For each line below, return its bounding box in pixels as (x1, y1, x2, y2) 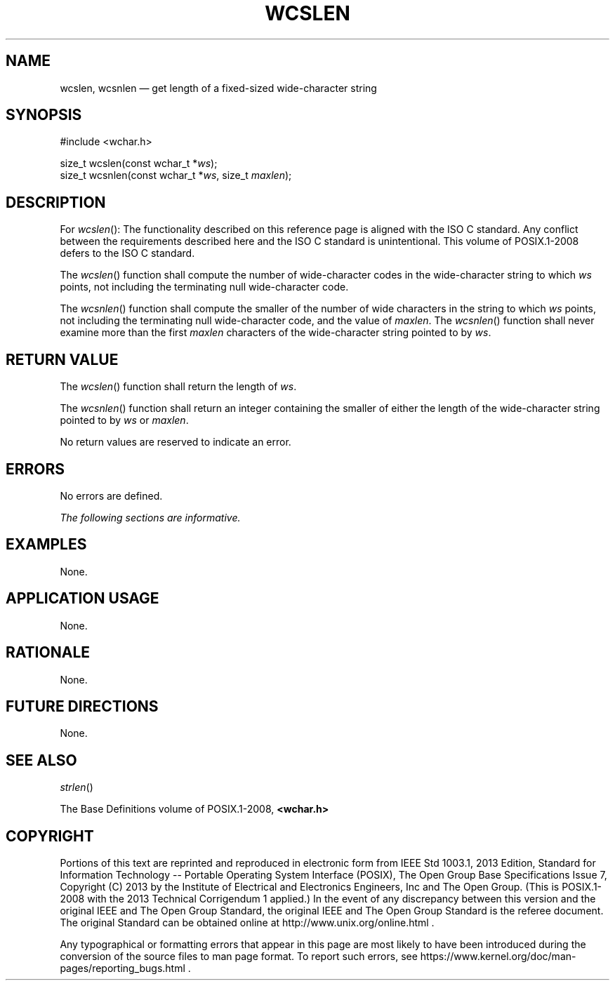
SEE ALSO (6, 751, 77, 769)
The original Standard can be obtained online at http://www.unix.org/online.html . (60, 917, 435, 929)
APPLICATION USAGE (6, 589, 159, 608)
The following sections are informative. (60, 511, 241, 524)
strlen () (60, 781, 93, 794)
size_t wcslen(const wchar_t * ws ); (60, 157, 218, 170)
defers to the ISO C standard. (60, 247, 195, 260)
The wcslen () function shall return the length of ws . (60, 380, 297, 393)
